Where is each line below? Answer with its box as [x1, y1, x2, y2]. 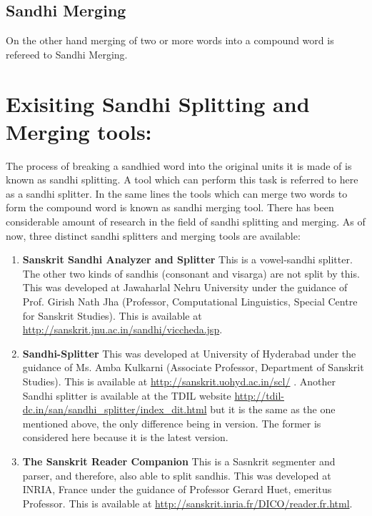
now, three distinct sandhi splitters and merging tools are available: [6, 228, 301, 243]
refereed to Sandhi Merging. [6, 46, 128, 61]
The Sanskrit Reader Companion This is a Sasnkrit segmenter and [22, 453, 336, 468]
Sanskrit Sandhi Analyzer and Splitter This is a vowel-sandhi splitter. [22, 252, 353, 267]
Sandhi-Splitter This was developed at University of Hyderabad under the [22, 345, 356, 360]
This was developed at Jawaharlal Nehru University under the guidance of [22, 280, 348, 295]
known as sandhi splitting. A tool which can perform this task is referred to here [6, 172, 358, 187]
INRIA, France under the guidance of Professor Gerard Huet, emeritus [22, 482, 332, 497]
